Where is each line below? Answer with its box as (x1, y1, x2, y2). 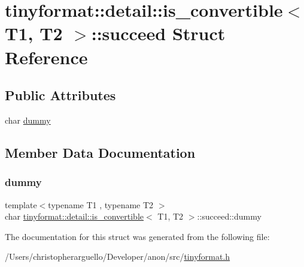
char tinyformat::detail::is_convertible (5, 210, 144, 223)
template (5, 198, 37, 211)
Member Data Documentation (5, 143, 196, 161)
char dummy (5, 113, 51, 126)
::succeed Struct (91, 21, 226, 46)
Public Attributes (5, 86, 116, 104)
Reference (5, 44, 88, 69)
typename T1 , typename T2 (48, 198, 154, 211)
